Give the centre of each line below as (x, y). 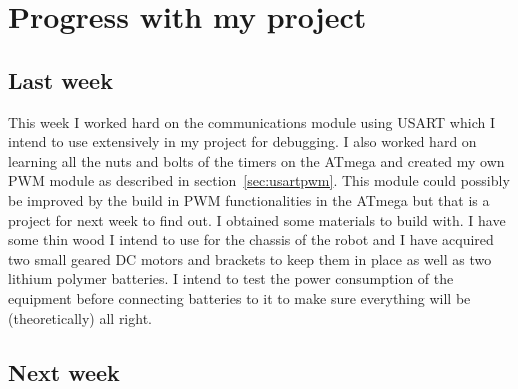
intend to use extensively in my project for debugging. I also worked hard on (242, 141)
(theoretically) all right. (80, 317)
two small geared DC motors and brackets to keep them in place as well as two (250, 258)
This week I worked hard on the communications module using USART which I (251, 121)
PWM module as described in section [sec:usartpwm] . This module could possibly (259, 180)
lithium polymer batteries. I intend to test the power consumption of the (231, 278)
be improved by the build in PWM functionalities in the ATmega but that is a (249, 199)
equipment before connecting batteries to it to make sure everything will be (239, 297)
